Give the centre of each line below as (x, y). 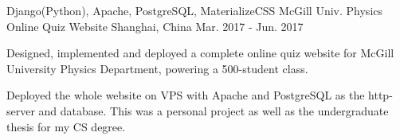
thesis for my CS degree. (66, 126)
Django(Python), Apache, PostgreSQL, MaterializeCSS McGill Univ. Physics (195, 10)
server (21, 110)
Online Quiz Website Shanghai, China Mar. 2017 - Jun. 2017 (155, 26)
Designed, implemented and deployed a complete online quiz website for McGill (200, 53)
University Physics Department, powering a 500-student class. (157, 68)
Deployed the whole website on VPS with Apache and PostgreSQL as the (186, 95)
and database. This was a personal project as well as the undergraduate (214, 110)
